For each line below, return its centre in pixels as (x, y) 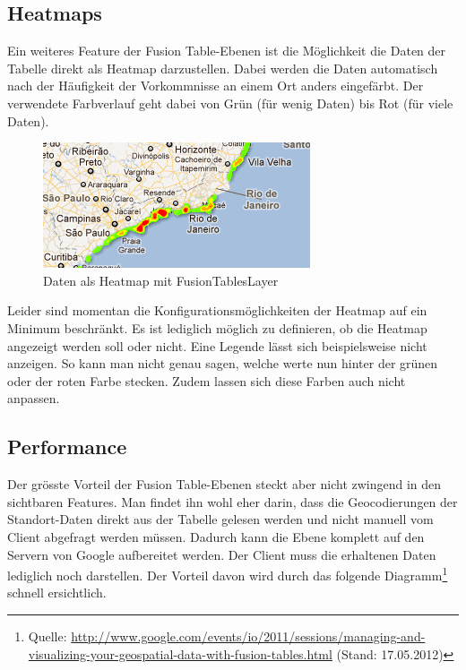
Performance (67, 447)
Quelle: (47, 636)
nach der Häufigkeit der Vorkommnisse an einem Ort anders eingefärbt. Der (216, 86)
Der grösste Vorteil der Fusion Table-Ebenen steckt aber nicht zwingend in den (224, 484)
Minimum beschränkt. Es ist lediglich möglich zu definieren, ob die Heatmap (217, 327)
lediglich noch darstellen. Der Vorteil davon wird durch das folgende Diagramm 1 (228, 574)
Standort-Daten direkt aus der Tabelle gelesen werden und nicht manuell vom (220, 519)
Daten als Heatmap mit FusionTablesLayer (161, 280)
